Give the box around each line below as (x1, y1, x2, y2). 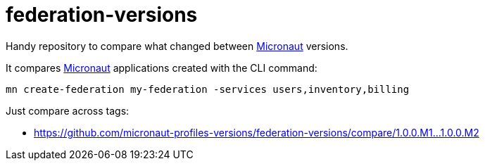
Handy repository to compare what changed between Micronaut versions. (6, 39, 348, 52)
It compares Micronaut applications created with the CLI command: (6, 61, 317, 74)
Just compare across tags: (6, 104, 130, 117)
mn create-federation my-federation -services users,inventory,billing (6, 83, 410, 95)
